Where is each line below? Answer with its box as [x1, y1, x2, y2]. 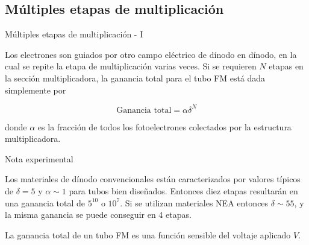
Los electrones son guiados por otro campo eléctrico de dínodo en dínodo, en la [5, 48, 297, 60]
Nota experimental [5, 152, 73, 165]
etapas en [269, 60, 304, 72]
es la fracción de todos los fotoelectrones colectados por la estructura [37, 120, 292, 133]
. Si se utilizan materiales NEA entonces [120, 196, 269, 209]
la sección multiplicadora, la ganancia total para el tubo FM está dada [5, 71, 266, 84]
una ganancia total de [5, 196, 86, 209]
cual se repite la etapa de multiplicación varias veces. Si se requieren [5, 60, 257, 72]
